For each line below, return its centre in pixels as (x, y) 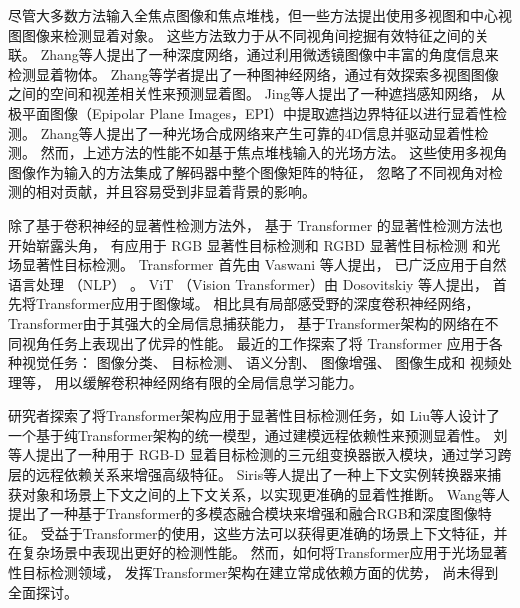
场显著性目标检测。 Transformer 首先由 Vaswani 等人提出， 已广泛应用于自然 (257, 264)
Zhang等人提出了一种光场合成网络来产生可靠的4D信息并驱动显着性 (257, 132)
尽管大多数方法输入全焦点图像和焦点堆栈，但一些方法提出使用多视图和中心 (253, 15)
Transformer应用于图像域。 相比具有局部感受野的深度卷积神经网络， (257, 303)
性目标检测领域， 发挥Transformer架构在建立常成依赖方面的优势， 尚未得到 (253, 572)
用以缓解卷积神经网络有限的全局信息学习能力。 (208, 381)
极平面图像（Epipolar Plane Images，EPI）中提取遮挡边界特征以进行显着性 (251, 112)
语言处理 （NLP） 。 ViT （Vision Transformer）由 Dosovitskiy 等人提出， (248, 283)
